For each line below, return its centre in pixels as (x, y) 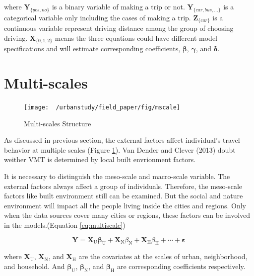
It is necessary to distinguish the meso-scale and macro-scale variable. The (117, 176)
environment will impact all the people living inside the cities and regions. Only (125, 205)
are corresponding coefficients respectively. (181, 266)
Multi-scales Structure (58, 123)
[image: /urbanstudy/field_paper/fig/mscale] (102, 108)
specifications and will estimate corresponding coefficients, (92, 48)
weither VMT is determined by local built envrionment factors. (100, 159)
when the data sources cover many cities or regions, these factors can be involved (127, 215)
